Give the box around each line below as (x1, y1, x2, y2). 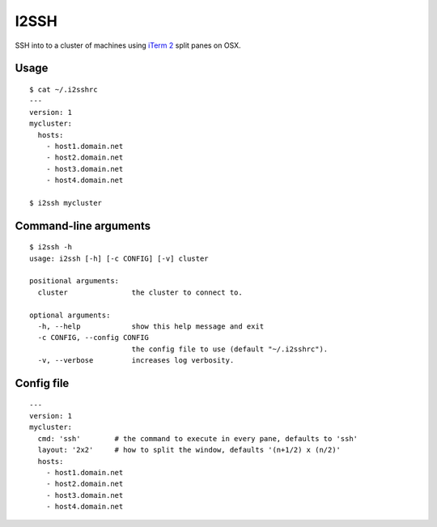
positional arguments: (29, 276, 120, 286)
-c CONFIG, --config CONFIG (37, 333, 150, 342)
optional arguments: (29, 310, 111, 320)
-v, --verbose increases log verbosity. (37, 356, 235, 365)
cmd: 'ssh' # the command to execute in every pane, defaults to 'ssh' (37, 434, 359, 443)
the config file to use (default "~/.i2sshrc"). (131, 344, 329, 354)
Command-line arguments (15, 219, 151, 232)
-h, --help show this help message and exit (37, 322, 265, 331)
